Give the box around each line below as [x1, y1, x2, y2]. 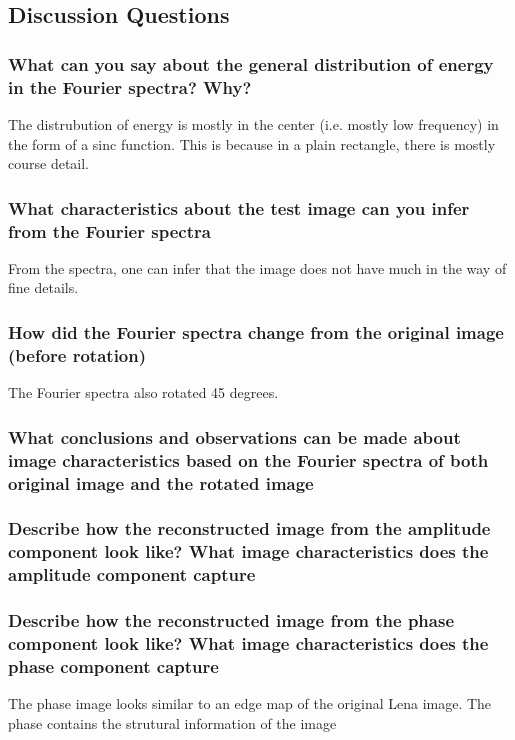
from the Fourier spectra [8, 218, 211, 243]
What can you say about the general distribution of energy [8, 51, 494, 76]
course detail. [8, 153, 90, 174]
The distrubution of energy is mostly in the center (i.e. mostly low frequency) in [8, 113, 499, 134]
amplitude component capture [8, 562, 256, 587]
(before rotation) [8, 342, 147, 367]
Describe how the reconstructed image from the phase [8, 608, 455, 633]
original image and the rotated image [8, 470, 314, 495]
